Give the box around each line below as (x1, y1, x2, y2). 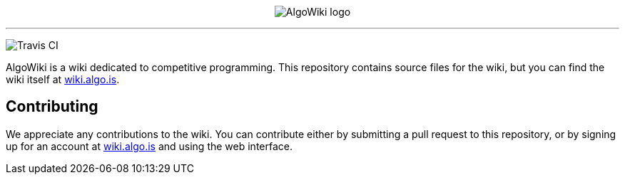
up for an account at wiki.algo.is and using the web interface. (6, 139, 293, 152)
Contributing (6, 97, 98, 116)
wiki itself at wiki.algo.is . (6, 73, 120, 85)
